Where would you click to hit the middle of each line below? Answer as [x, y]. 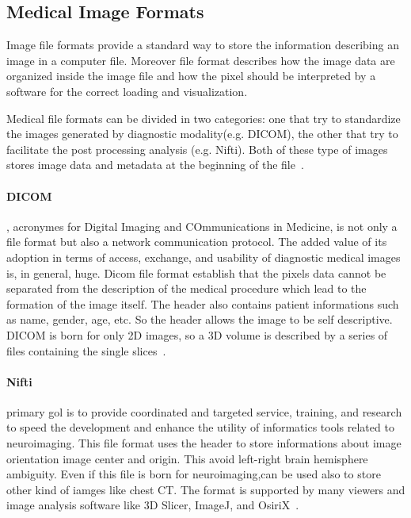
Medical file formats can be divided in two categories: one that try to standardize [204, 118]
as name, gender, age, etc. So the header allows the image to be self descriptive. [200, 319]
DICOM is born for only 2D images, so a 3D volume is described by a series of [197, 334]
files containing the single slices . [86, 350]
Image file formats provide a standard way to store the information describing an [203, 45]
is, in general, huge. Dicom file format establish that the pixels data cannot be [196, 272]
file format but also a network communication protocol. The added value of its [197, 242]
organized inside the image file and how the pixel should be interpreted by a [191, 76]
